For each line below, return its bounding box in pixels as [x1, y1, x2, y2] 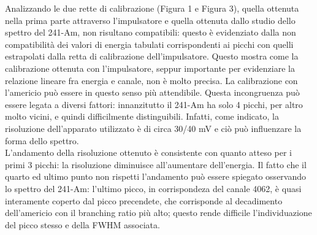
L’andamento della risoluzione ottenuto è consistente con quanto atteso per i [5, 146, 292, 159]
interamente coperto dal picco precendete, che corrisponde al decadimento [5, 194, 283, 207]
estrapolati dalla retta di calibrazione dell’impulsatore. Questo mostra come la [5, 50, 299, 63]
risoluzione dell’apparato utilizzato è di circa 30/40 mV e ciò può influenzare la [5, 121, 302, 134]
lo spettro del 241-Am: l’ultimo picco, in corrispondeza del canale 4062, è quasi [5, 182, 302, 195]
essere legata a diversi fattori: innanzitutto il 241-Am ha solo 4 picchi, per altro [5, 98, 303, 110]
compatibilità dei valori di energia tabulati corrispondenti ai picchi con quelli [5, 37, 294, 50]
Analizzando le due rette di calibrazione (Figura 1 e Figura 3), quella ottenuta [5, 2, 299, 14]
